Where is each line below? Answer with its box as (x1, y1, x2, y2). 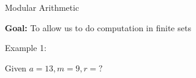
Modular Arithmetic (5, 1, 79, 13)
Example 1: (5, 41, 47, 54)
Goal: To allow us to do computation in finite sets (5, 21, 191, 34)
